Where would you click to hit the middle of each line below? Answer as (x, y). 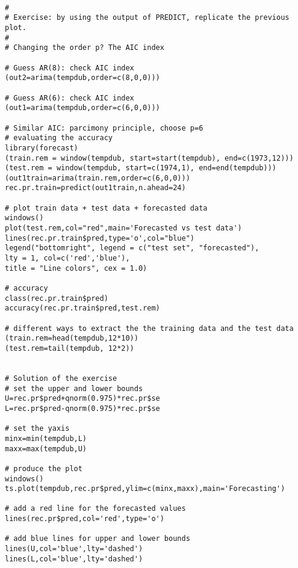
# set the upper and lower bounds (74, 388)
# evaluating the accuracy (59, 138)
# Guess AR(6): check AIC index (70, 98)
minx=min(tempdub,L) (46, 438)
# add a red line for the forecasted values (95, 509)
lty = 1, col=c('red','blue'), (67, 258)
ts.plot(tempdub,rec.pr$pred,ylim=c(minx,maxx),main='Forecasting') (145, 489)
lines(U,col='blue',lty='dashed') (74, 549)
